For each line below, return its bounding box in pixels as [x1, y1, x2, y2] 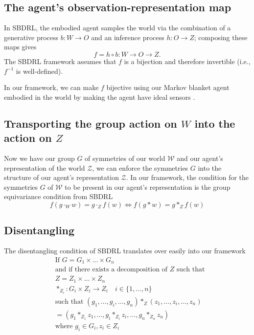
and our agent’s [177, 153, 223, 163]
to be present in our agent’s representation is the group [65, 181, 231, 192]
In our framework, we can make [4, 82, 99, 92]
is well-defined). [16, 66, 63, 76]
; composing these [194, 32, 248, 42]
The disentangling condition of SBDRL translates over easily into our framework [4, 246, 246, 256]
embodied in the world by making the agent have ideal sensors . [4, 91, 195, 102]
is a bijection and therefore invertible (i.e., [124, 56, 251, 66]
